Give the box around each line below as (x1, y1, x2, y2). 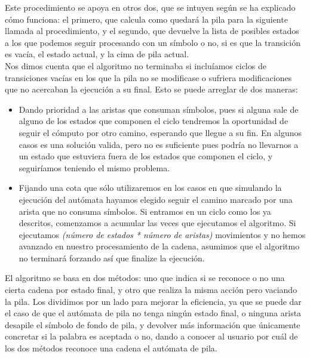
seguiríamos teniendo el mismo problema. (19, 161, 170, 174)
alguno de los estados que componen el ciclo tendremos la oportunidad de (19, 115, 288, 127)
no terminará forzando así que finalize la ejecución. (19, 251, 205, 264)
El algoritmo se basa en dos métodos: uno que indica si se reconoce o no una (5, 271, 285, 284)
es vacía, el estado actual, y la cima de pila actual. (5, 48, 189, 60)
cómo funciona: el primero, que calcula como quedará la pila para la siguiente (5, 13, 288, 25)
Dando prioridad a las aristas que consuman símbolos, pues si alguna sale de (19, 103, 299, 115)
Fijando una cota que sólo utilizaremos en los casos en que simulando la (19, 181, 282, 194)
